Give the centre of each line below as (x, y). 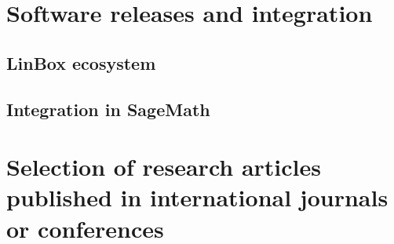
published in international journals (197, 197)
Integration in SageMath (108, 109)
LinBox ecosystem (81, 62)
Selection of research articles (164, 167)
